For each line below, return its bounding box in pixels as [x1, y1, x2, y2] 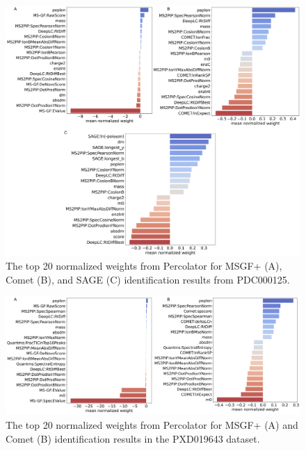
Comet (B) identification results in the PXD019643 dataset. [6, 431, 260, 445]
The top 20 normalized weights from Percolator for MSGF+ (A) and [6, 418, 298, 432]
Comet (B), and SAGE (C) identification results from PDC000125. [6, 272, 290, 286]
